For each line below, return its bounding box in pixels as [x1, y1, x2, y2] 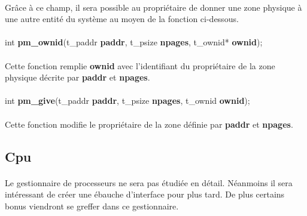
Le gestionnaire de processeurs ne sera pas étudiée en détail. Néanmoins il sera [5, 176, 293, 189]
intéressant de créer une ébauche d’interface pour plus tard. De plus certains [5, 188, 285, 200]
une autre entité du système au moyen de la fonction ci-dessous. [5, 13, 239, 25]
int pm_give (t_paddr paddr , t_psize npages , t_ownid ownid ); [5, 94, 250, 107]
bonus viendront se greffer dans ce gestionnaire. [5, 199, 179, 212]
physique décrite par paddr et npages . [5, 71, 150, 84]
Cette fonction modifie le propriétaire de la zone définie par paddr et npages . [5, 118, 293, 130]
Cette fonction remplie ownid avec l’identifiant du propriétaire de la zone [5, 59, 275, 72]
